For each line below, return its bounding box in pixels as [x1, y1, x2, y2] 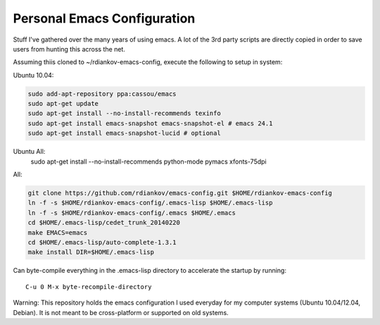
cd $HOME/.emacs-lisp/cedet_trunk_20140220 [27, 219, 181, 227]
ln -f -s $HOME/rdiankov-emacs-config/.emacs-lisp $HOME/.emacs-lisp [27, 199, 273, 207]
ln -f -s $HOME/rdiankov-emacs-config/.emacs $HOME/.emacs [27, 209, 236, 216]
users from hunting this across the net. [13, 44, 126, 53]
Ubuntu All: [13, 147, 46, 156]
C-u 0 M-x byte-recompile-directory [25, 283, 152, 290]
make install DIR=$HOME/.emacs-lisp [27, 248, 155, 257]
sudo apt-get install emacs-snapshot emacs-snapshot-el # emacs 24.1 [27, 119, 273, 127]
